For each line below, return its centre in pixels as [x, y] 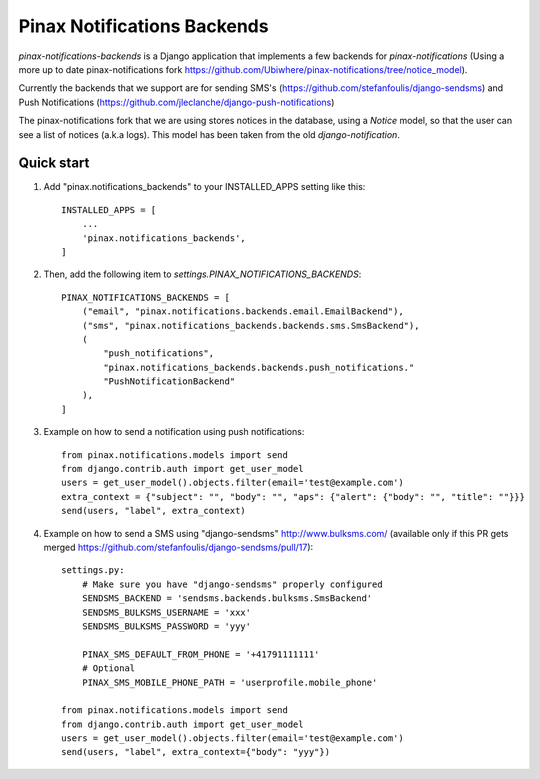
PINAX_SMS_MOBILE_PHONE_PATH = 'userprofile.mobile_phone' [229, 682]
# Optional [108, 668]
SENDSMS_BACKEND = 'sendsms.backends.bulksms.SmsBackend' [227, 598]
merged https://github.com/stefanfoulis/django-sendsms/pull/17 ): [178, 547]
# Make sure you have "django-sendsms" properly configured [232, 584]
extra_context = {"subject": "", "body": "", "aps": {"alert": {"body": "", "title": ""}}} [293, 496]
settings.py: [93, 570]
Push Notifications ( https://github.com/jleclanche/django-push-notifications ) [176, 102]
